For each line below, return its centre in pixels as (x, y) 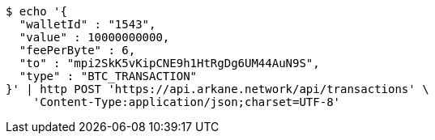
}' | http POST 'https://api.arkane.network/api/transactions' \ (217, 89)
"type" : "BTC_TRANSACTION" (108, 76)
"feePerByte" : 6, (77, 50)
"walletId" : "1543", (87, 24)
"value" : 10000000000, (94, 37)
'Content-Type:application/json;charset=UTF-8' (187, 102)
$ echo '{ (36, 11)
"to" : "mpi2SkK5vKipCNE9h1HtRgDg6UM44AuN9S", (169, 63)
